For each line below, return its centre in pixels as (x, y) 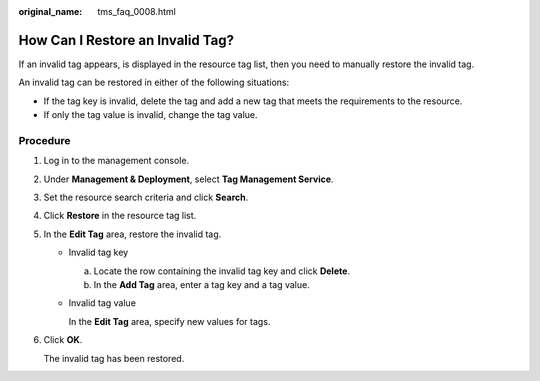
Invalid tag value (102, 303)
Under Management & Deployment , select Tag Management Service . (188, 179)
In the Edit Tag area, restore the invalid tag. (132, 234)
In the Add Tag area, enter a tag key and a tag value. (201, 284)
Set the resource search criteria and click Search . (146, 197)
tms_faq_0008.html (137, 11)
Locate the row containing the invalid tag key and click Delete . (221, 271)
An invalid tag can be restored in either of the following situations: (154, 82)
